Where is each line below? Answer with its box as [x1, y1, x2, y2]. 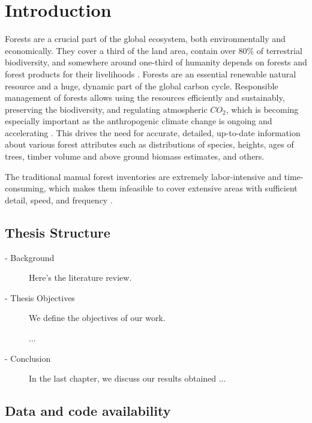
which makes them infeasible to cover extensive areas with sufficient [49, 182, 298, 194]
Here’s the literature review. [29, 271, 132, 284]
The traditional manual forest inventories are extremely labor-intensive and [5, 170, 281, 182]
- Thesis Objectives [5, 291, 75, 304]
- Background [5, 251, 55, 263]
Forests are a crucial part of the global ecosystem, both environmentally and [5, 32, 286, 45]
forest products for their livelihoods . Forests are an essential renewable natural [5, 67, 296, 80]
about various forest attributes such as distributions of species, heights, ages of [5, 138, 294, 151]
